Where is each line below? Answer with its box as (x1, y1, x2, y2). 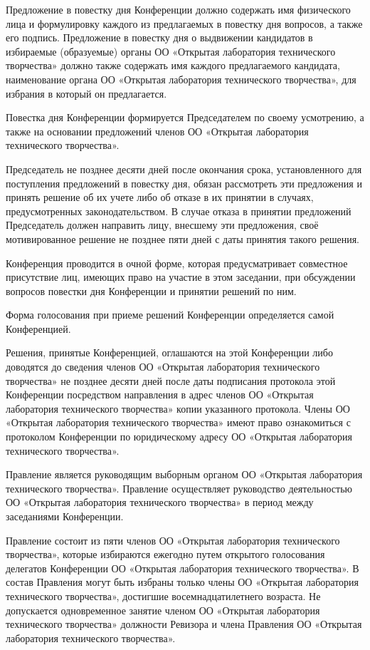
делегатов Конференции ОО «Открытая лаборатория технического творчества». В (6, 560, 359, 575)
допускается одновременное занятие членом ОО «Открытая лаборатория (6, 602, 320, 617)
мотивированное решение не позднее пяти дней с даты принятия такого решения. (6, 231, 359, 246)
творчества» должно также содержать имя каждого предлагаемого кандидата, (6, 58, 340, 73)
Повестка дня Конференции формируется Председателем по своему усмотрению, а (6, 110, 364, 125)
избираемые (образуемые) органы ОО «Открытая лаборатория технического (6, 43, 336, 58)
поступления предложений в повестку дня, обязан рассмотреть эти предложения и (6, 175, 362, 190)
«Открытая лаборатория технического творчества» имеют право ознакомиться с (6, 415, 351, 430)
